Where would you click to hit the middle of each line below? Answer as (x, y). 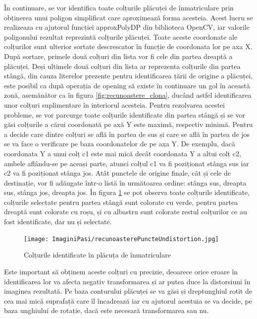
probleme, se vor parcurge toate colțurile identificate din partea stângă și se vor (125, 114)
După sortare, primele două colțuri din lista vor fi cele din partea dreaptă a (118, 56)
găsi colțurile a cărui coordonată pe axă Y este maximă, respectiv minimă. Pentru (128, 124)
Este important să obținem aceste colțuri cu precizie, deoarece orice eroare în (121, 271)
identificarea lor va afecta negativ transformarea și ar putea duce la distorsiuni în (127, 281)
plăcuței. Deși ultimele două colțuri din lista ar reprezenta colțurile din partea (122, 66)
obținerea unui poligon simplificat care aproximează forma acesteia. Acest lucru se (128, 17)
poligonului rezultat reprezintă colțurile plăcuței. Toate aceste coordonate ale (121, 36)
